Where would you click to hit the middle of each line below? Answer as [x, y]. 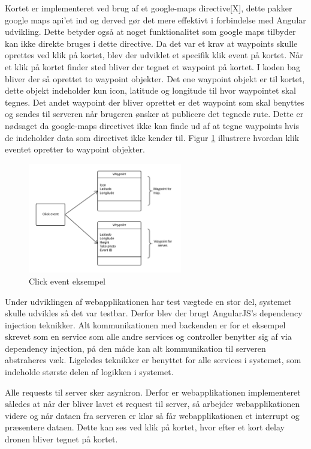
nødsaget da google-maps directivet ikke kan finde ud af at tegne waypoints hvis [152, 125]
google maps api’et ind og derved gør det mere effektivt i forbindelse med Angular [155, 20]
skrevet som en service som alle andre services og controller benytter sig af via [148, 336]
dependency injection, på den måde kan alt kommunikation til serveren [135, 348]
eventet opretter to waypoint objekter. [75, 149]
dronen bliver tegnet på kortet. [61, 439]
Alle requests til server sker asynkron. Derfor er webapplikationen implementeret [153, 392]
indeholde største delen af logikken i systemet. [89, 372]
